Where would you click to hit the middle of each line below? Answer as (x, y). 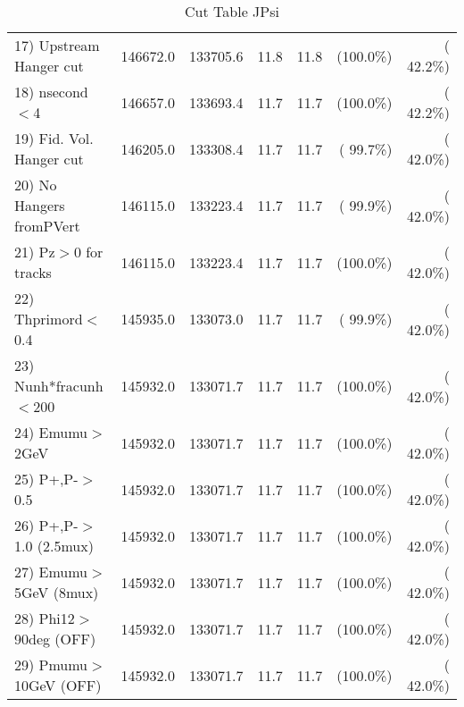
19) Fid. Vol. (54, 138)
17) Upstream (57, 45)
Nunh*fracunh (59, 386)
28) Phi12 (45, 618)
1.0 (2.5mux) (54, 546)
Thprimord (49, 319)
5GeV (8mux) (57, 592)
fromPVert (47, 226)
